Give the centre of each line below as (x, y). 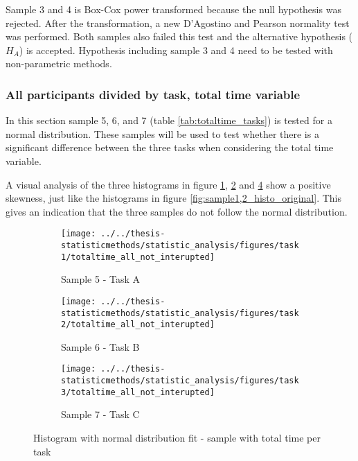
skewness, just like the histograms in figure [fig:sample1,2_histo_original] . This (173, 198)
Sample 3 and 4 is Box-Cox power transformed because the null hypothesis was (173, 9)
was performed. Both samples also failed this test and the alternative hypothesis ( (179, 36)
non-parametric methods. (59, 63)
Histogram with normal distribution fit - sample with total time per (177, 438)
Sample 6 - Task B (100, 346)
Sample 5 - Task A (101, 279)
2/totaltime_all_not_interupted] (138, 325)
